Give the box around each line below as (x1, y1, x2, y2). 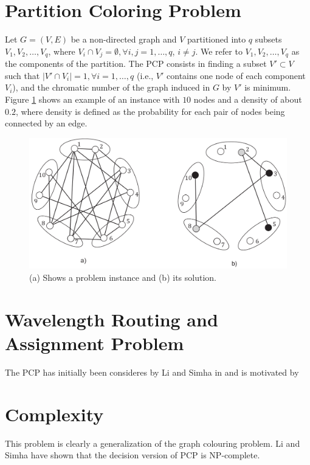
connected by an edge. (5, 117, 88, 129)
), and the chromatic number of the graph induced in (12, 81, 210, 94)
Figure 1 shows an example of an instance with (5, 92, 180, 105)
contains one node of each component (167, 69, 306, 81)
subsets (255, 33, 282, 46)
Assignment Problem (5, 331, 184, 356)
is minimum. (244, 81, 291, 94)
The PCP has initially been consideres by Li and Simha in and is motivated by (5, 365, 299, 378)
